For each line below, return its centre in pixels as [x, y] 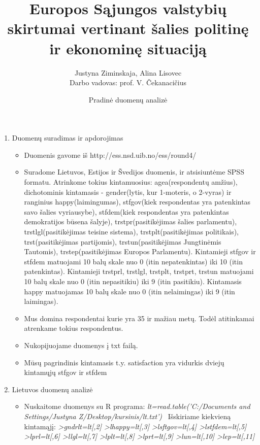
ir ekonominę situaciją [128, 48]
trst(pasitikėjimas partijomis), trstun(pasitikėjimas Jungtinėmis [123, 241]
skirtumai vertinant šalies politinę [128, 28]
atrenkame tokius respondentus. [74, 328]
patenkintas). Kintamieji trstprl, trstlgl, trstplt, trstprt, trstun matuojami [139, 271]
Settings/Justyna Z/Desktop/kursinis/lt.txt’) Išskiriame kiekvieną [127, 416]
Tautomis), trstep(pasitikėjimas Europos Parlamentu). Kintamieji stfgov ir [140, 251]
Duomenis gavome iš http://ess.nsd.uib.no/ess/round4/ [110, 155]
